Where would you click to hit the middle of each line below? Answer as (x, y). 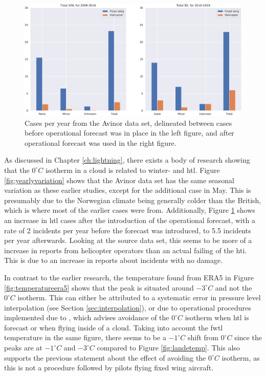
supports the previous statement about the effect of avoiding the (105, 357)
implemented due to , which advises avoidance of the (87, 317)
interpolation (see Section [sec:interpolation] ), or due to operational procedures (128, 307)
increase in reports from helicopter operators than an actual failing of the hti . (126, 250)
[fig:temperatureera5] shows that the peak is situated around (99, 287)
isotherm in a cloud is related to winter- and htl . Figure (132, 170)
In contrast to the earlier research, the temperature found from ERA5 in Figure (129, 277)
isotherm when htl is (217, 317)
